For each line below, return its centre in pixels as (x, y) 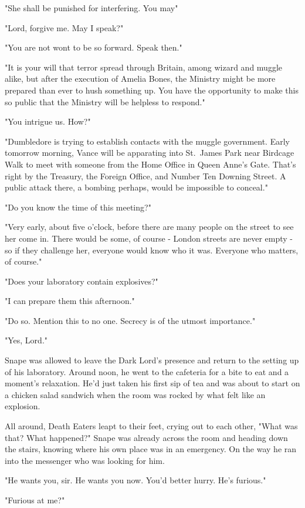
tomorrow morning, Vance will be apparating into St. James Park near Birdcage (150, 153)
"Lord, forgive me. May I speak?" (64, 27)
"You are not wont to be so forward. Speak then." (94, 47)
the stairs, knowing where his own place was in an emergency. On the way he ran (151, 449)
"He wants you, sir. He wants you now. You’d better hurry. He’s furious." (135, 480)
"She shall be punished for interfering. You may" (91, 8)
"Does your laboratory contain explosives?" (82, 281)
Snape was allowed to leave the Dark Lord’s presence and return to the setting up (152, 360)
